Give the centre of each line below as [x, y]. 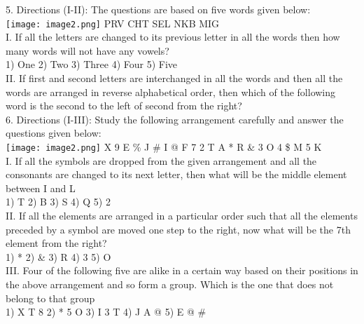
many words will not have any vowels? [87, 50]
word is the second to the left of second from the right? [124, 106]
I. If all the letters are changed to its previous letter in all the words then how [173, 37]
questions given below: [54, 133]
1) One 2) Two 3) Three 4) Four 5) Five [92, 64]
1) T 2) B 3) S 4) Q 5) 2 [58, 202]
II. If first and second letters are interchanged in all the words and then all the [174, 78]
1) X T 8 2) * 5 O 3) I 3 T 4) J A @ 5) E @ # [106, 312]
